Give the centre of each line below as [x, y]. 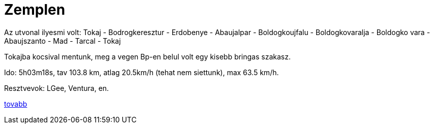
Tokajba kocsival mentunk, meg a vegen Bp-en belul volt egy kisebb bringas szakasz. [147, 56]
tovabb [16, 104]
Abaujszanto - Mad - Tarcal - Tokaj [63, 41]
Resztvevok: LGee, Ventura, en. [57, 88]
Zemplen [35, 10]
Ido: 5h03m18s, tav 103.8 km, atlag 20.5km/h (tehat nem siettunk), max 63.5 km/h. [142, 72]
